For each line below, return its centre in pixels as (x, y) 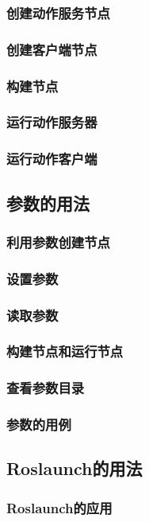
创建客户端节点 (52, 49)
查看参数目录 (46, 388)
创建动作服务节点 (58, 12)
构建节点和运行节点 (65, 351)
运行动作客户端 (52, 159)
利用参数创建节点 (58, 242)
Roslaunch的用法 (74, 468)
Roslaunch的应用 (59, 507)
